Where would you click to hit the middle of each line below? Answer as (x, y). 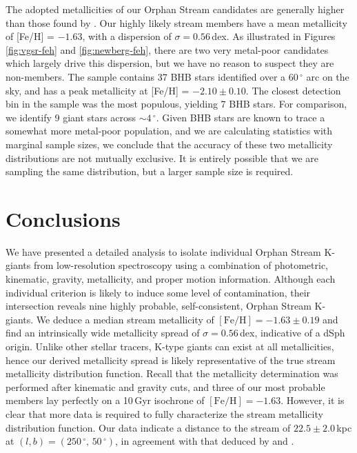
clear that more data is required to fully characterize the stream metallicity (164, 413)
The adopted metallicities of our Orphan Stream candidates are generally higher (175, 9)
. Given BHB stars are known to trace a (241, 117)
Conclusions (63, 218)
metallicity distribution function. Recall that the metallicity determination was (172, 373)
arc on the (328, 76)
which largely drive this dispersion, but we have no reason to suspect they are (170, 63)
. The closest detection (293, 90)
